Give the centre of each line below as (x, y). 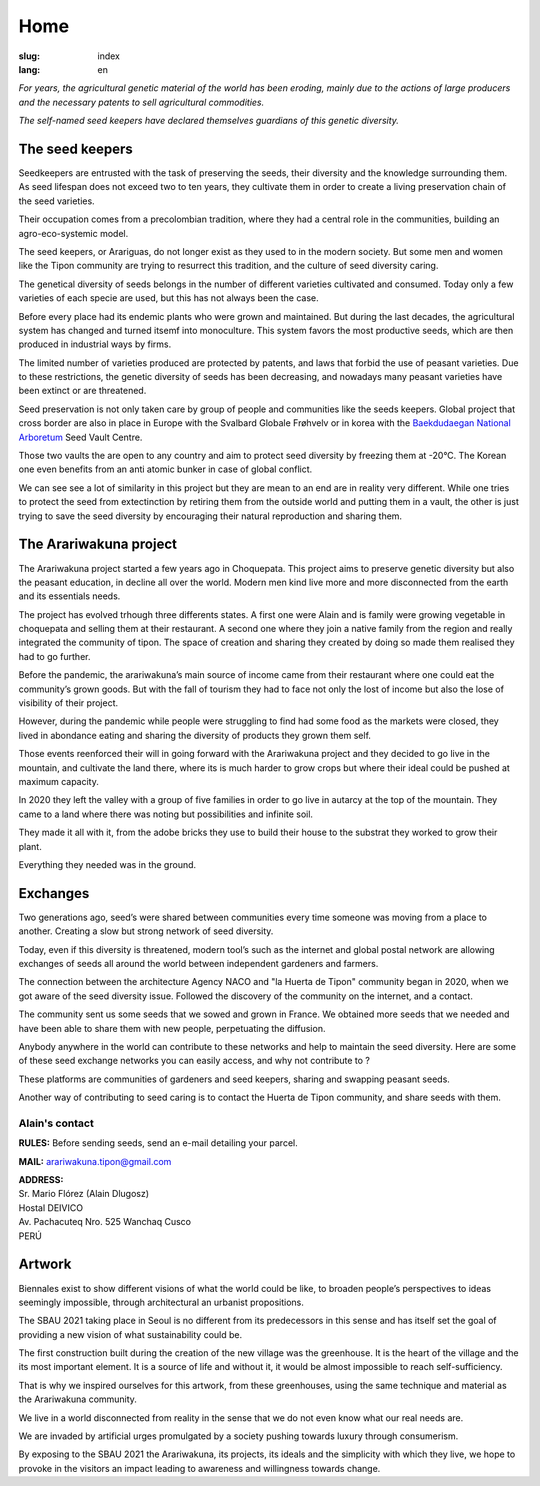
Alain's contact (56, 1123)
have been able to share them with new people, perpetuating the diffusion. (172, 1028)
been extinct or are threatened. (82, 391)
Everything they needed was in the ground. (107, 864)
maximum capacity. (58, 781)
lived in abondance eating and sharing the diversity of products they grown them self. (195, 735)
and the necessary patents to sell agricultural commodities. (141, 102)
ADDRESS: (41, 1180)
